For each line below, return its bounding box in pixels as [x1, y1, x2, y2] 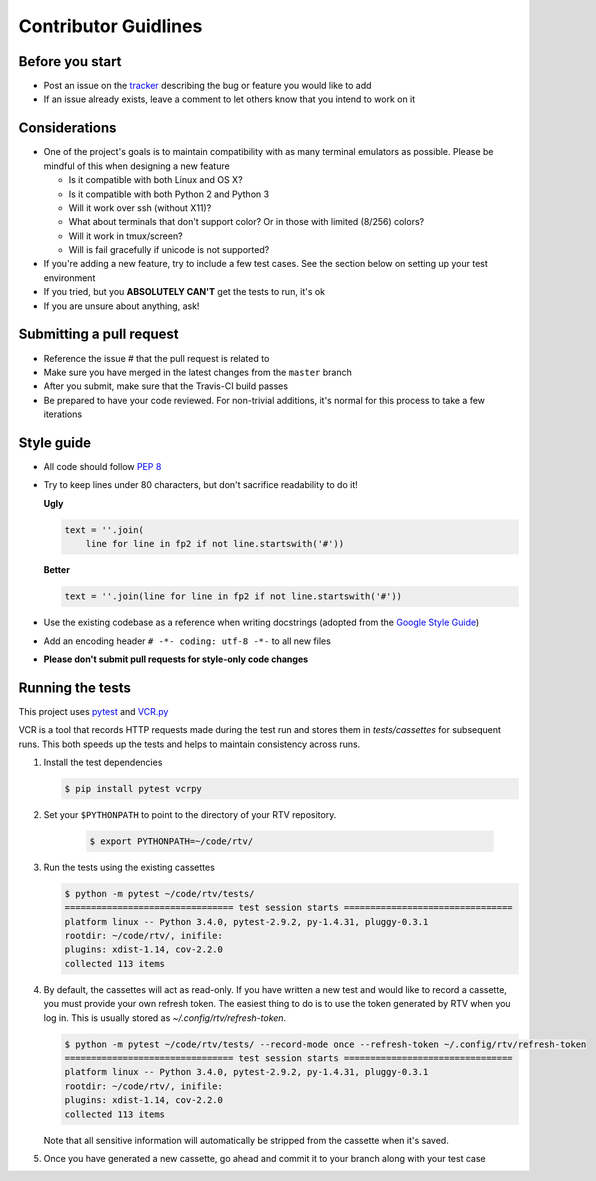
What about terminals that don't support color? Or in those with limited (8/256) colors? [68, 216, 425, 228]
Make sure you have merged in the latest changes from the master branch [43, 366, 352, 378]
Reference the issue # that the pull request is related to [43, 352, 270, 364]
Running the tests [18, 679, 132, 696]
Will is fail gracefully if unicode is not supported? [68, 244, 270, 256]
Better [43, 564, 70, 576]
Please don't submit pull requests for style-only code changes [43, 653, 309, 665]
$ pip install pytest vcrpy [64, 783, 202, 794]
